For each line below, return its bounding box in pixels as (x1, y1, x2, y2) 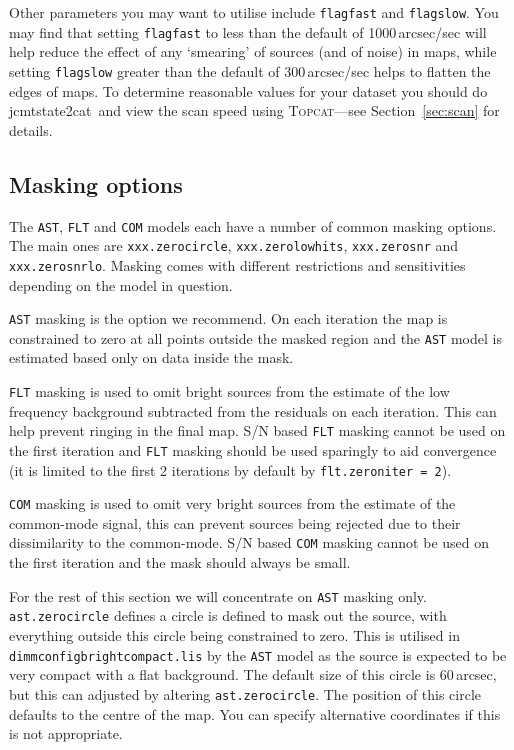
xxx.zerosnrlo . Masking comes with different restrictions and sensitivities (9, 254, 466, 275)
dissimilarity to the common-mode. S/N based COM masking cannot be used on (9, 532, 490, 553)
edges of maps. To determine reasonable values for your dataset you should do (9, 80, 488, 101)
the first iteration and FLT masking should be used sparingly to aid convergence (9, 439, 497, 460)
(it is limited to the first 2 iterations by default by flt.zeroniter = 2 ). (9, 459, 452, 480)
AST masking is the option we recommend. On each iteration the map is (9, 308, 448, 329)
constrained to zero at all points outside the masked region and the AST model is (9, 327, 502, 348)
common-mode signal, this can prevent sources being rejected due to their (9, 512, 461, 533)
